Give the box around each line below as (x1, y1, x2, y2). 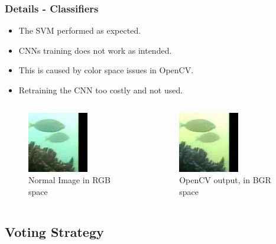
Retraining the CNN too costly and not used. (18, 84, 183, 96)
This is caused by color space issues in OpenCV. (18, 64, 194, 76)
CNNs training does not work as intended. (18, 44, 172, 56)
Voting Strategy (5, 222, 104, 240)
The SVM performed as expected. (18, 24, 141, 37)
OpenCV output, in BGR (179, 174, 271, 186)
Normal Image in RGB (28, 174, 111, 186)
